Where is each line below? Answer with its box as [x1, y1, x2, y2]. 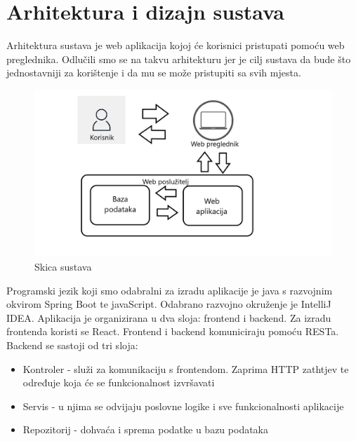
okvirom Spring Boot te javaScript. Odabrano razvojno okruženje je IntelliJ [6, 297, 331, 311]
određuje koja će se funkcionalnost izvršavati [22, 375, 215, 390]
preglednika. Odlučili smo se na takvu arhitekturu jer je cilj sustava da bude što [6, 51, 351, 66]
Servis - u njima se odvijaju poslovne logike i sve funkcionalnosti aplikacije [22, 398, 344, 413]
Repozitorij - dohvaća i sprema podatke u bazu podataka [22, 422, 268, 437]
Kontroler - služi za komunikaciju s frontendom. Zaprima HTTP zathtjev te [22, 361, 349, 376]
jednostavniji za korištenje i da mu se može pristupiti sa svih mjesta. [6, 65, 301, 80]
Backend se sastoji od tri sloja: [6, 337, 138, 352]
